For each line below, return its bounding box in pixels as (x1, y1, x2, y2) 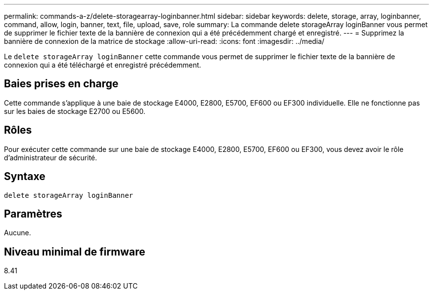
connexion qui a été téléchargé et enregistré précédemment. (4, 61, 201, 69)
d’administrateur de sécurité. (4, 153, 97, 162)
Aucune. (4, 228, 31, 237)
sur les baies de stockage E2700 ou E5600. (4, 107, 145, 115)
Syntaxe (4, 170, 45, 183)
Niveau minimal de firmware (4, 245, 145, 258)
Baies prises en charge (4, 77, 119, 90)
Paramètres (4, 207, 62, 220)
